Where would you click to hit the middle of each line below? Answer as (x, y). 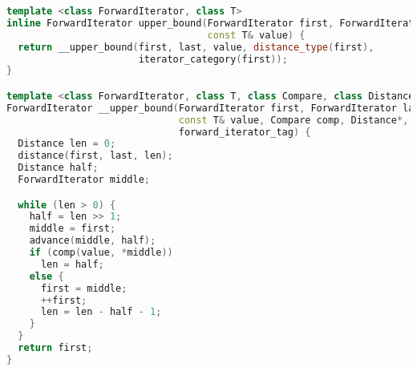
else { (47, 276)
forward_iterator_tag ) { (245, 132)
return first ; (55, 348)
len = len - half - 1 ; (101, 312)
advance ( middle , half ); (93, 241)
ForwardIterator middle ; (84, 180)
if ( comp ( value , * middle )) (101, 253)
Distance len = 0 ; (67, 144)
